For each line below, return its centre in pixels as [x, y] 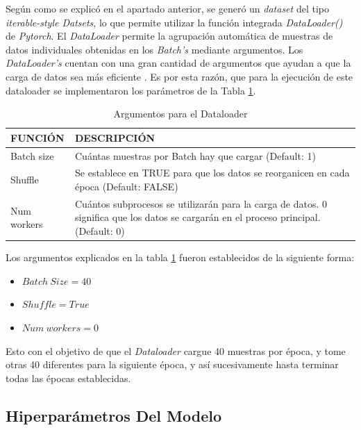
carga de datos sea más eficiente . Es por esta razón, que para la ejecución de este [179, 76]
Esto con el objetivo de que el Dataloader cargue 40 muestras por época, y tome [176, 350]
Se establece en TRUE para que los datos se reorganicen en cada [212, 173]
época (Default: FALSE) [127, 187]
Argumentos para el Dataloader [180, 114]
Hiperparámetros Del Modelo [114, 415]
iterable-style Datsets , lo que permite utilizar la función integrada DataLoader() [174, 22]
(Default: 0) [100, 231]
